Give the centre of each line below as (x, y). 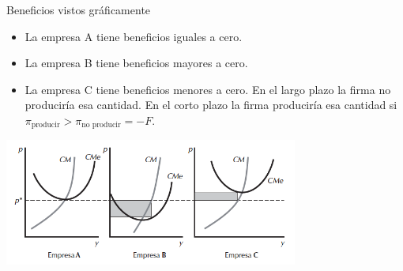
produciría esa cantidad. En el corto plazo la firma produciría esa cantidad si (211, 105)
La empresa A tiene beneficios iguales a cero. (134, 36)
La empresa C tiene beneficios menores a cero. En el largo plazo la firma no (208, 89)
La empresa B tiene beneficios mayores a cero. (136, 63)
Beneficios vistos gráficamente (79, 9)
